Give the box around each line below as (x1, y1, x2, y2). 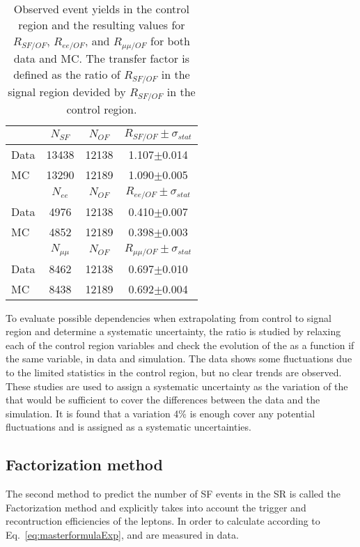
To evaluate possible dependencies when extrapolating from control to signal (6, 310, 331, 325)
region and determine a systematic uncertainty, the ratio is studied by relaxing (6, 324, 341, 339)
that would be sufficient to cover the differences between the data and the (6, 392, 320, 407)
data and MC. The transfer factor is (13, 49, 190, 66)
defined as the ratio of (13, 66, 120, 82)
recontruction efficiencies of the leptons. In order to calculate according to (6, 514, 320, 528)
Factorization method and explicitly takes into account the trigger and (6, 500, 306, 514)
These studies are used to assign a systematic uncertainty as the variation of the (6, 378, 348, 393)
